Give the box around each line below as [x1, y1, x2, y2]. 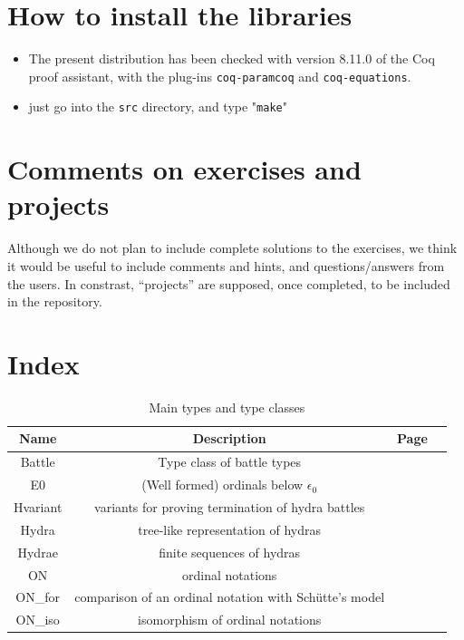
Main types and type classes [149, 397, 305, 416]
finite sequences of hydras [159, 542, 301, 561]
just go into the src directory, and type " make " [28, 97, 287, 116]
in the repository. [7, 292, 102, 311]
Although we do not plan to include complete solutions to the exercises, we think [7, 238, 458, 257]
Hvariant [14, 497, 63, 516]
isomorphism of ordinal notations [138, 610, 322, 629]
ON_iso [15, 610, 60, 629]
